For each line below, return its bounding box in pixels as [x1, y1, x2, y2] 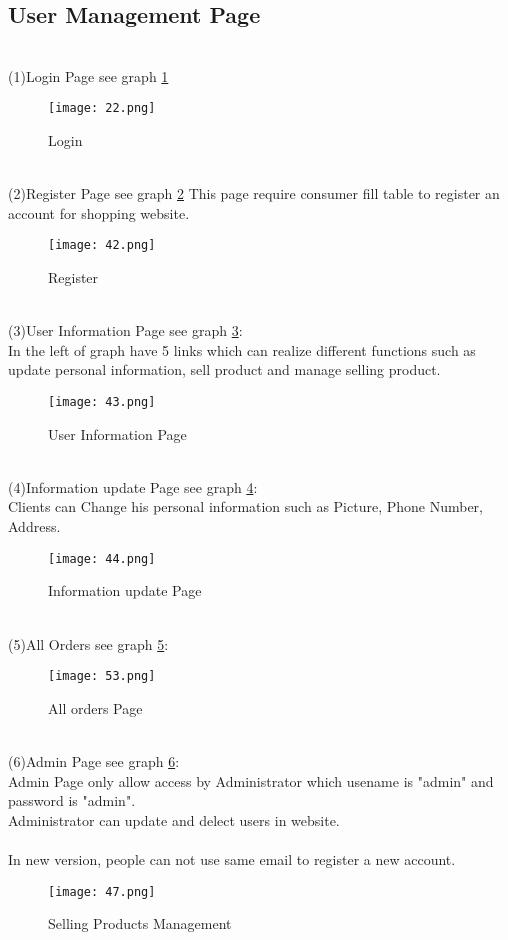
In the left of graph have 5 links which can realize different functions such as [8, 339, 476, 360]
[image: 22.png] [48, 101, 156, 116]
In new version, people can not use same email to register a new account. [8, 848, 456, 869]
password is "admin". [8, 790, 136, 811]
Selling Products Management [48, 913, 232, 934]
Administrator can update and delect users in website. [8, 809, 340, 830]
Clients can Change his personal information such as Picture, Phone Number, [8, 496, 484, 517]
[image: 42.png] [48, 238, 156, 253]
